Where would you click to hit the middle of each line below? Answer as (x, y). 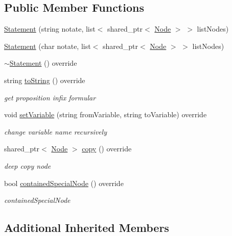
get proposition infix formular (50, 97)
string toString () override (45, 80)
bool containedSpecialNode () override (64, 183)
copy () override (107, 149)
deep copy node (28, 165)
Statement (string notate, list (50, 29)
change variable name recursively (55, 131)
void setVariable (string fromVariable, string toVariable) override (106, 114)
